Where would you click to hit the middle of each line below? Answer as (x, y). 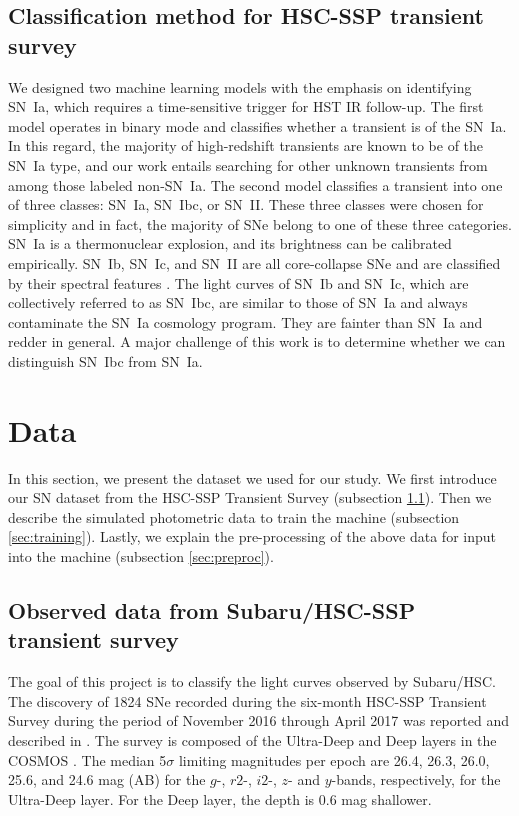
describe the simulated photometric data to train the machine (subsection (234, 516)
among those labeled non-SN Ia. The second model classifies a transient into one (255, 184)
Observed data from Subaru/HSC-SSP (212, 609)
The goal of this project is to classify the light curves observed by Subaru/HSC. (252, 681)
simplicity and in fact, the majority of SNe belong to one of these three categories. (260, 223)
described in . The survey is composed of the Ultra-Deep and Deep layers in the (252, 739)
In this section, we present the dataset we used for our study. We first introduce (252, 477)
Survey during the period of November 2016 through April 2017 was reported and (258, 720)
